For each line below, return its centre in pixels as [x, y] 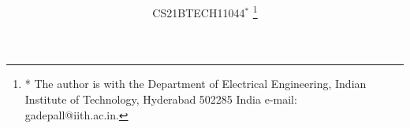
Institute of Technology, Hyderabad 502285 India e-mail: [161, 99]
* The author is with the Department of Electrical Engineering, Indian [196, 84]
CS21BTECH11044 [199, 12]
